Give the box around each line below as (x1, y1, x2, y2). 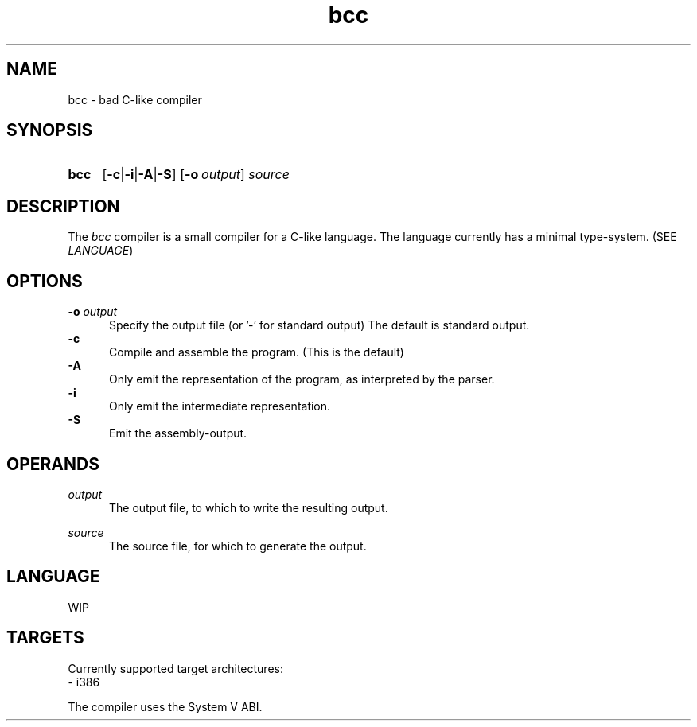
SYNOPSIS (6, 120, 93, 141)
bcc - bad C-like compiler (68, 92, 202, 107)
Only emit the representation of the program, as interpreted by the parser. (109, 372, 495, 387)
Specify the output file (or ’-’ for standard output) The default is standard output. (109, 318, 530, 332)
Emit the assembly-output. (109, 426, 247, 441)
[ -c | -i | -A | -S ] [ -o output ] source (102, 166, 290, 183)
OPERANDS (6, 453, 99, 474)
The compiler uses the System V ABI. (68, 699, 263, 713)
